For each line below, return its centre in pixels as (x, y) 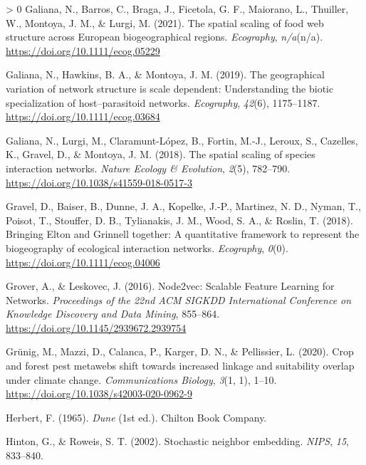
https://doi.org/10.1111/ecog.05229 (83, 50)
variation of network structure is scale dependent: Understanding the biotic (170, 88)
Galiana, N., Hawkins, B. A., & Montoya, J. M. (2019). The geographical (165, 74)
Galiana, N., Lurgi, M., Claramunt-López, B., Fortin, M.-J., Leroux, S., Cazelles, (182, 140)
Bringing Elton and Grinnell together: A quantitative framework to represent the (183, 234)
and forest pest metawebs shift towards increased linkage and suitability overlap (180, 366)
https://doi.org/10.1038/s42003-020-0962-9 (99, 393)
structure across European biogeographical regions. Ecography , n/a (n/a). (164, 37)
